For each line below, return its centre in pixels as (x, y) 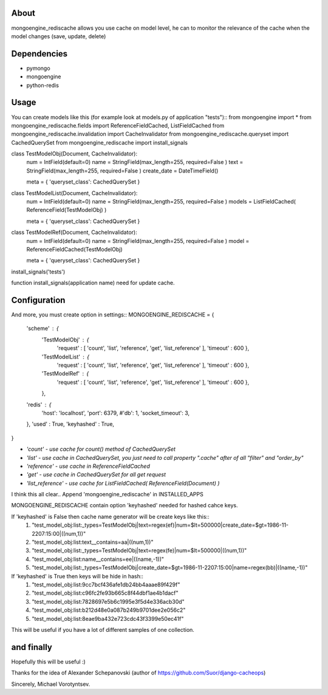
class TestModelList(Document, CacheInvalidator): (74, 193)
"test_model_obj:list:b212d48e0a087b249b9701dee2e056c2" (109, 610)
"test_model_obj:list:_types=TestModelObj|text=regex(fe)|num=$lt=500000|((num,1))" (139, 550)
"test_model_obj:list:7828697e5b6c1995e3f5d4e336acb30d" (108, 601)
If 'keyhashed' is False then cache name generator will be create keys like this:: (110, 516)
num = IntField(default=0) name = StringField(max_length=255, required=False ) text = (135, 162)
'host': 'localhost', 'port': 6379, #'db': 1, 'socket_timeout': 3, (116, 413)
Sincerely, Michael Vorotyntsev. (51, 684)
